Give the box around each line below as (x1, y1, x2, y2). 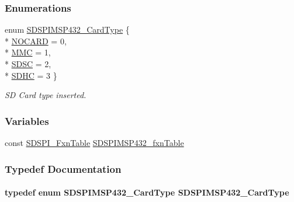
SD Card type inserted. (5, 89, 87, 101)
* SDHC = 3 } (5, 69, 57, 81)
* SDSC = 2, (5, 58, 51, 69)
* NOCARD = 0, (5, 34, 67, 47)
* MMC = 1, (5, 46, 51, 58)
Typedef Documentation (5, 161, 122, 176)
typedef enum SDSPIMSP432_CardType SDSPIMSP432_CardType (5, 186, 289, 198)
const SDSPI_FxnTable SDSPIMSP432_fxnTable (5, 137, 184, 148)
